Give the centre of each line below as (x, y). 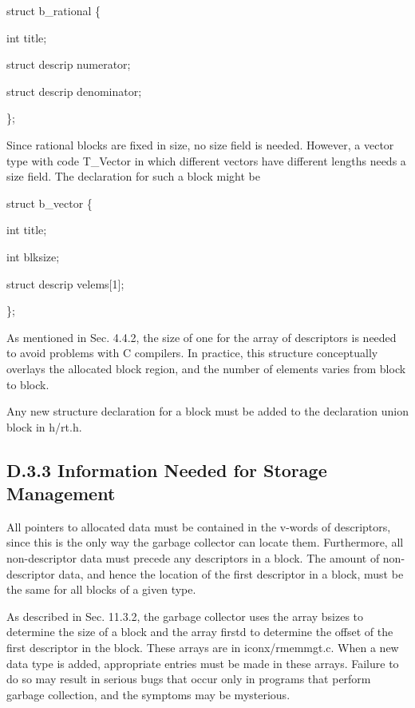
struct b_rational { (54, 10)
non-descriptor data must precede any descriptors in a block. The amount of (193, 558)
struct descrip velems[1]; (65, 283)
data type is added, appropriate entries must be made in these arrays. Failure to (203, 663)
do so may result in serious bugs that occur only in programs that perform (189, 679)
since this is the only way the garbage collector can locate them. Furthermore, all (205, 542)
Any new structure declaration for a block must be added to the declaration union (207, 411)
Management (61, 493)
